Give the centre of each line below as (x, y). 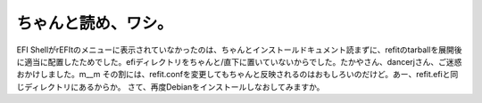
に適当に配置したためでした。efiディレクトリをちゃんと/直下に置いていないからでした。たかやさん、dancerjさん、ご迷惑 (239, 61)
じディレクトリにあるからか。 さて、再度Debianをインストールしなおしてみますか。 (170, 87)
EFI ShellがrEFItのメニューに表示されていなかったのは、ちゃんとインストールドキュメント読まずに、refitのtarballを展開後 (239, 50)
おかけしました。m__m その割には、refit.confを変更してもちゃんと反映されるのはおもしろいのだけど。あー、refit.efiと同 (237, 75)
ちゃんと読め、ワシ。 (95, 23)
